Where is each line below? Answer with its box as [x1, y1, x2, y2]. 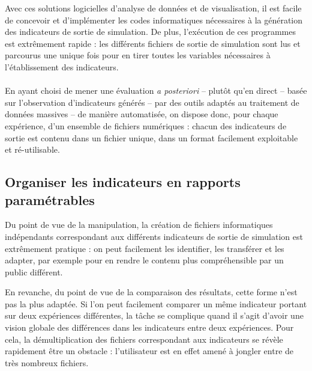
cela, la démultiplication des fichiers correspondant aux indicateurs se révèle [5, 333, 283, 345]
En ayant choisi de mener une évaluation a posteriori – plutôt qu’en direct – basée [5, 84, 307, 97]
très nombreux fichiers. [5, 356, 89, 369]
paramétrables [5, 190, 95, 209]
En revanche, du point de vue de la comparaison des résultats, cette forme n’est [5, 286, 298, 298]
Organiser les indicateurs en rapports [5, 173, 241, 191]
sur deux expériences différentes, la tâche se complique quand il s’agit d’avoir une [5, 309, 304, 322]
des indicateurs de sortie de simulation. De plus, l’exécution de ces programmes [5, 25, 296, 38]
